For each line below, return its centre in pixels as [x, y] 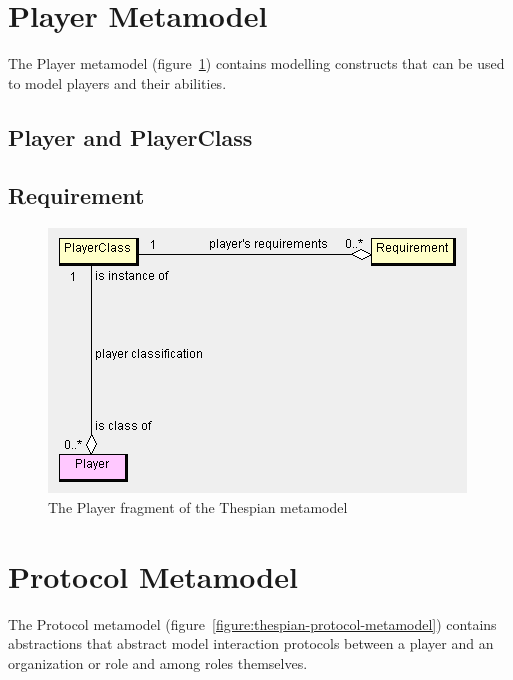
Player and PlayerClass [130, 136]
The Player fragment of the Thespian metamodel [198, 506]
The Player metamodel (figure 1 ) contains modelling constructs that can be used [256, 63]
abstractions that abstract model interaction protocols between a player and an [251, 643]
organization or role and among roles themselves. [158, 662]
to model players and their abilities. [117, 82]
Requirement [76, 195]
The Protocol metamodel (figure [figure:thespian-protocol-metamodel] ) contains [252, 623]
